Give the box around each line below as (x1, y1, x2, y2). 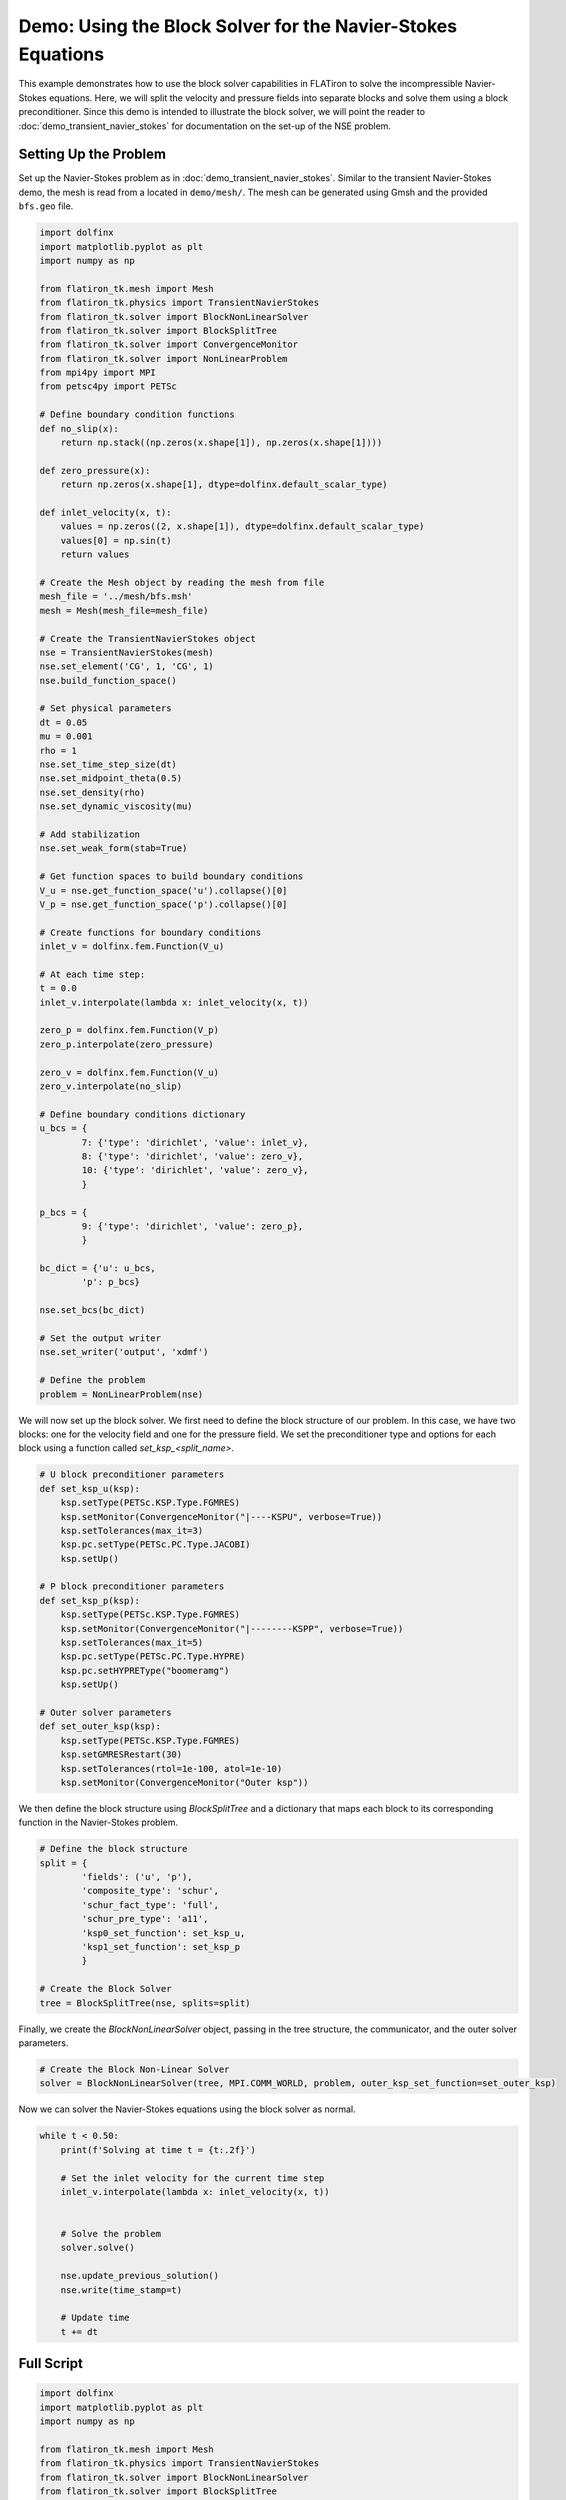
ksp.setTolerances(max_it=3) (60, 1525, 204, 1536)
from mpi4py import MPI (39, 367, 157, 379)
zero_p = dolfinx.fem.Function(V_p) (39, 1025, 220, 1036)
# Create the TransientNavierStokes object (39, 633, 257, 644)
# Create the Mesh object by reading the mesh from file (39, 576, 325, 588)
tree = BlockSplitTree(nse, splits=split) (39, 1997, 251, 2009)
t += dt (60, 2326, 99, 2337)
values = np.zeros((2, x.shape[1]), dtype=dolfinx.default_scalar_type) (60, 521, 425, 532)
